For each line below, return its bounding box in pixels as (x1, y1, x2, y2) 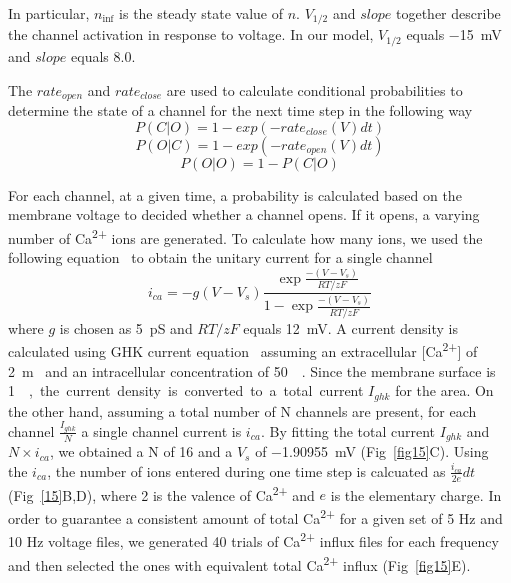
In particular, (8, 3, 90, 23)
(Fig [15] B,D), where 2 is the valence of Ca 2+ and (8, 481, 315, 505)
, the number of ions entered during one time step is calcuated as (47, 460, 446, 481)
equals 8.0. (71, 45, 136, 66)
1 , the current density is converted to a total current (8, 380, 364, 401)
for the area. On (395, 380, 494, 401)
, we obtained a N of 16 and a (49, 441, 233, 462)
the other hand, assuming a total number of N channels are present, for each (8, 400, 477, 421)
